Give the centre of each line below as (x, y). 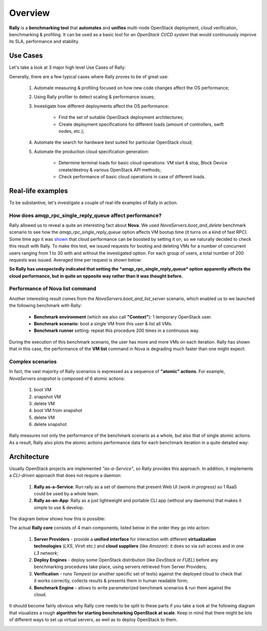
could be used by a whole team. (67, 493)
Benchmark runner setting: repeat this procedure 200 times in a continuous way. (117, 331)
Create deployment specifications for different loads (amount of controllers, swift (141, 124)
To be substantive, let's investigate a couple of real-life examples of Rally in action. (93, 203)
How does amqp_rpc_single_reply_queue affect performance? (85, 215)
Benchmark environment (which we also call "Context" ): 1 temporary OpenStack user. (123, 316)
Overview (29, 13)
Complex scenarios (33, 362)
